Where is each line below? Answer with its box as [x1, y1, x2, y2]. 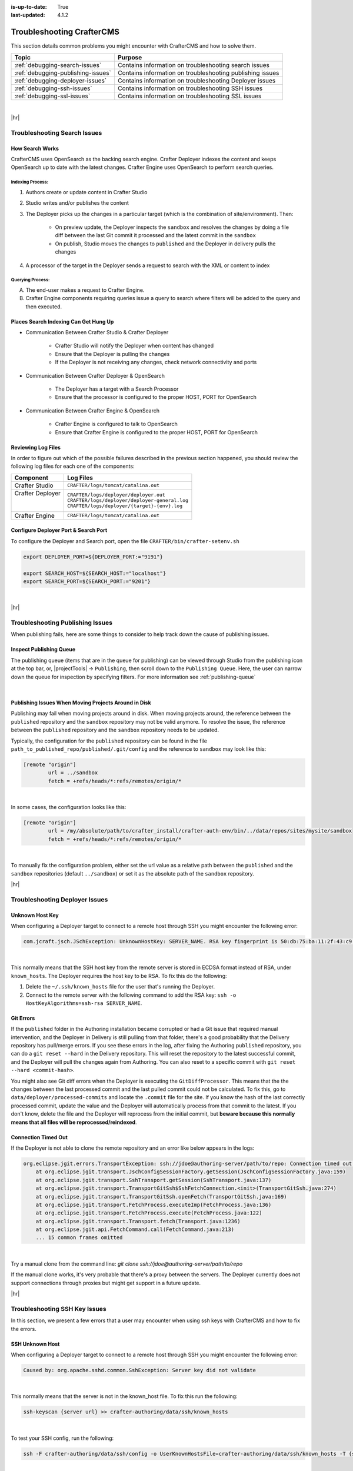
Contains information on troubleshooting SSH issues [118, 84, 263, 92]
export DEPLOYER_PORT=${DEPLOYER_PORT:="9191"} [23, 553, 163, 560]
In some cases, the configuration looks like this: [11, 804, 126, 811]
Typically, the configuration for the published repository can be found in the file [11, 737, 207, 744]
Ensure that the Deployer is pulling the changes [55, 350, 170, 357]
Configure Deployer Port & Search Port [11, 527, 108, 534]
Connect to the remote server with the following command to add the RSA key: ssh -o [25, 991, 237, 999]
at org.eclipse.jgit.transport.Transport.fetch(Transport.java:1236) [35, 1218, 241, 1224]
